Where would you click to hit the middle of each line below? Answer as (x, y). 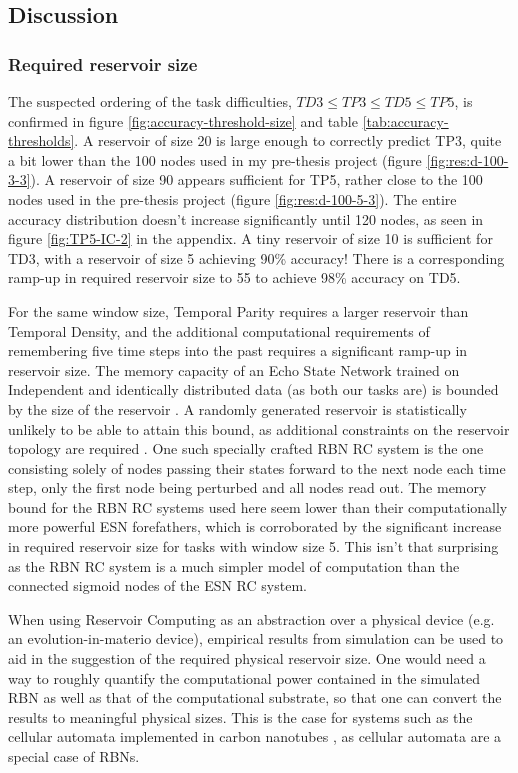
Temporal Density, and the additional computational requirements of (219, 330)
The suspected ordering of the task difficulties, (150, 101)
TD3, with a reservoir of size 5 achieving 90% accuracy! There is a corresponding (256, 257)
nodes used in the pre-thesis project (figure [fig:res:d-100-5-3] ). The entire (232, 198)
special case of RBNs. (74, 756)
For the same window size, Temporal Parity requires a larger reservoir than (238, 310)
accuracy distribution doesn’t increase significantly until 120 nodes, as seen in (246, 218)
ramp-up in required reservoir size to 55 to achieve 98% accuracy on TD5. (234, 277)
